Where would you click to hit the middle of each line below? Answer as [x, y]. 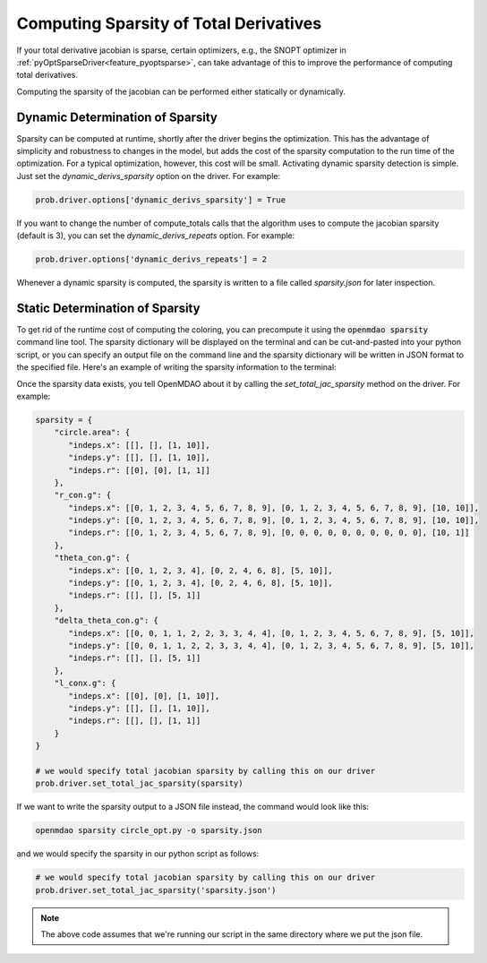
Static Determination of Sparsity [108, 308]
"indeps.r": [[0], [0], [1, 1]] [139, 470]
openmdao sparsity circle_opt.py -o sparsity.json [149, 830]
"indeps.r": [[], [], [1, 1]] [135, 721]
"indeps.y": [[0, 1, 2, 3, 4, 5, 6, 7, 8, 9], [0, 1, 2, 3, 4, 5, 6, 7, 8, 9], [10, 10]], [273, 520]
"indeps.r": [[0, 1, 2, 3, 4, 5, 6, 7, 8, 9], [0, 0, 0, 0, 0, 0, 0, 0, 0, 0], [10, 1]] [269, 533]
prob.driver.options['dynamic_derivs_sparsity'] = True [161, 200]
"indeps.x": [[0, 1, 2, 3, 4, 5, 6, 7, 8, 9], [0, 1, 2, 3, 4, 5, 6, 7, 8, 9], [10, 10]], [273, 507]
